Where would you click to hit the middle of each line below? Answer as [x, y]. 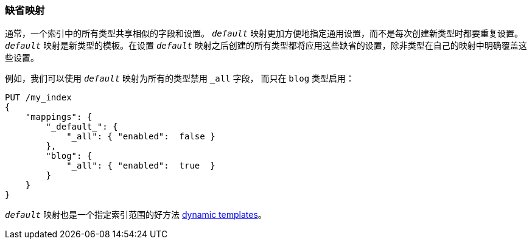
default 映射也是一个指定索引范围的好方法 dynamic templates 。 [136, 215]
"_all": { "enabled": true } [141, 166]
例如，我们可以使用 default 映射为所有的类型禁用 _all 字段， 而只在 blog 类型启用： [180, 78]
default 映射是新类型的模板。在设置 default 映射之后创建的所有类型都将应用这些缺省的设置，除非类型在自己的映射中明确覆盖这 [266, 46]
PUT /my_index [38, 98]
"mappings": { [59, 117]
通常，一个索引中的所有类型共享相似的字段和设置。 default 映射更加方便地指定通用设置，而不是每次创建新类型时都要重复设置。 [264, 33]
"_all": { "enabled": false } [141, 137]
